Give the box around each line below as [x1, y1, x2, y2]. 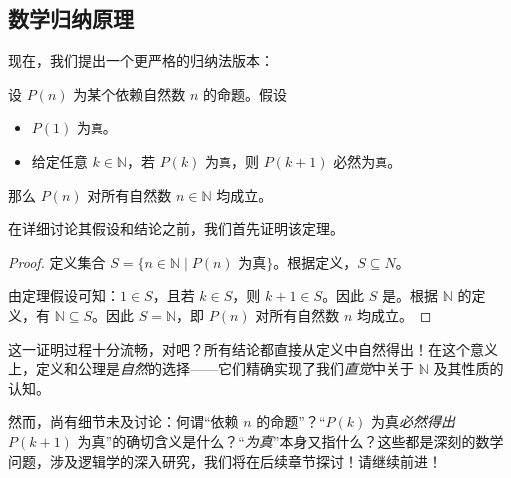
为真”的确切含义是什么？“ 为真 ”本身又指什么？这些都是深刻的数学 [77, 431, 504, 452]
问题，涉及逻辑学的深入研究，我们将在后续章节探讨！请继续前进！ [8, 450, 442, 471]
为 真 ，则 [205, 151, 259, 172]
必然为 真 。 [333, 151, 402, 172]
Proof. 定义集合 [8, 251, 106, 272]
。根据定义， [273, 251, 358, 272]
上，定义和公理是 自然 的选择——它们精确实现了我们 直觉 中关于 [8, 358, 414, 379]
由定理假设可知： [8, 285, 120, 306]
